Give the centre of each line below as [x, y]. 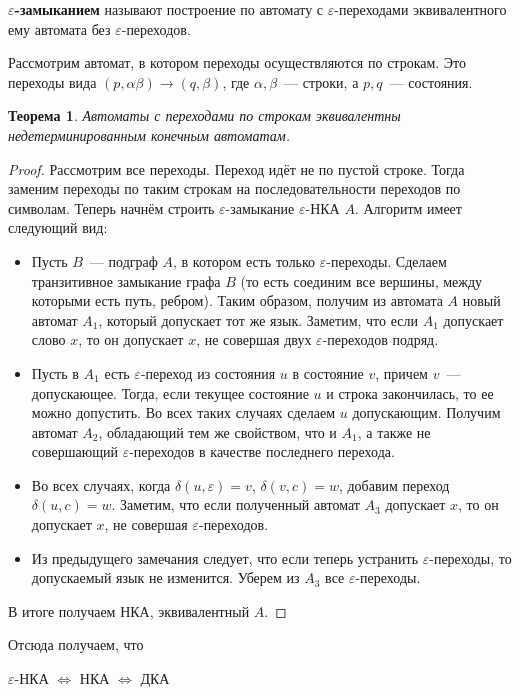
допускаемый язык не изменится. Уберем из [165, 577]
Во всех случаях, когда [101, 484]
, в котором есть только [244, 260]
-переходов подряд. [380, 339]
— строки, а [321, 81]
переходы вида [52, 81]
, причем [401, 372]
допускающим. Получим [426, 412]
